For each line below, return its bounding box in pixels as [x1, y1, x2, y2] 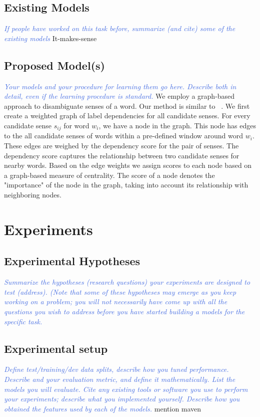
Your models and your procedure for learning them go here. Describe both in [4, 81, 236, 91]
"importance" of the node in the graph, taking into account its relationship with [4, 179, 248, 190]
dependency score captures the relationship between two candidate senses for [4, 150, 239, 160]
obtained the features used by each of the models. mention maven [4, 403, 201, 413]
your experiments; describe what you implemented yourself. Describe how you [4, 393, 240, 404]
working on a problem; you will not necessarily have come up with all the [4, 296, 227, 307]
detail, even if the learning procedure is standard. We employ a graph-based [4, 91, 235, 101]
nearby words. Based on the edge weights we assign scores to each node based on [4, 160, 252, 170]
